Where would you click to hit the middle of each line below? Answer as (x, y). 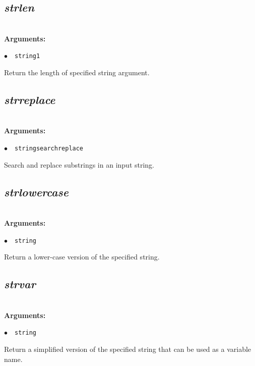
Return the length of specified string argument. (77, 72)
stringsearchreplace (49, 149)
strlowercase (36, 192)
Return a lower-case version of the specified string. (82, 257)
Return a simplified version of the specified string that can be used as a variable (128, 349)
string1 (27, 56)
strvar (20, 284)
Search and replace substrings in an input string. (79, 164)
